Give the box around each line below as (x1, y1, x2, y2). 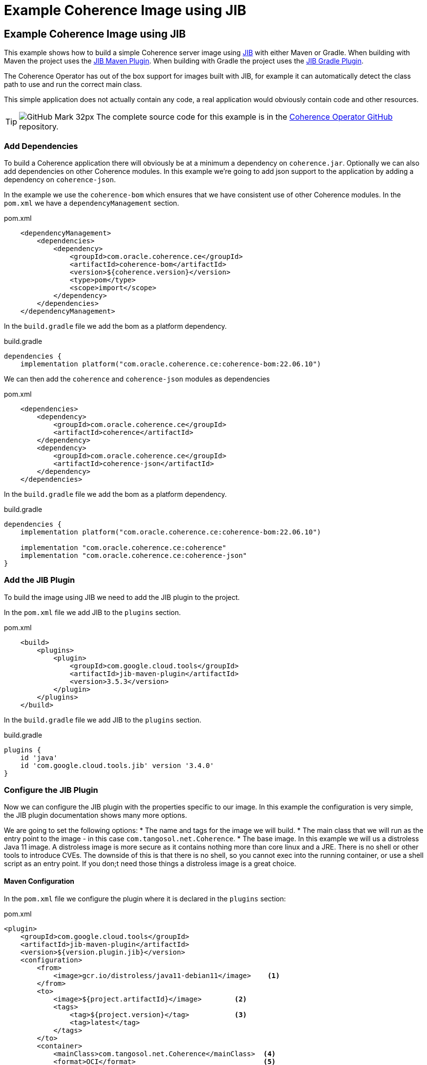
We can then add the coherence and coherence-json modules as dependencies (4, 374, 270, 383)
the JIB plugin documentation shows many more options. (4, 811, 187, 820)
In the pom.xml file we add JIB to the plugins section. (4, 608, 181, 617)
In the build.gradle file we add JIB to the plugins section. (4, 715, 202, 724)
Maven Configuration (4, 877, 75, 886)
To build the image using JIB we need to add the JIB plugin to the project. (4, 593, 240, 601)
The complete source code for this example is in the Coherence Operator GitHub (96, 112, 393, 122)
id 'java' (20, 753, 58, 762)
